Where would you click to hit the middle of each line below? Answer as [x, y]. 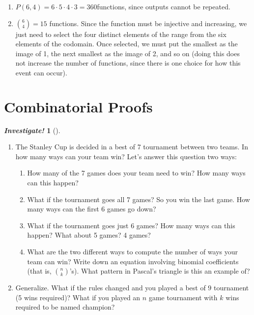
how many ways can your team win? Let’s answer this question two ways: [126, 156]
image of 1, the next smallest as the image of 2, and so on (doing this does [127, 53]
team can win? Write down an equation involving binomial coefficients [133, 261]
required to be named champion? [65, 307]
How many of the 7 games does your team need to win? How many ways [136, 173]
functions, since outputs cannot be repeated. [164, 6]
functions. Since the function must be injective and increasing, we [148, 23]
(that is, [39, 271]
